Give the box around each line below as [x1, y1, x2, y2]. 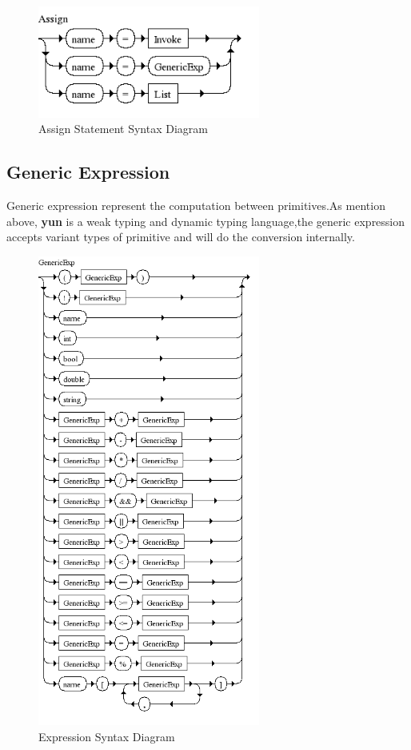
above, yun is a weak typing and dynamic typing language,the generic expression [6, 212, 405, 229]
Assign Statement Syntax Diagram [38, 120, 208, 137]
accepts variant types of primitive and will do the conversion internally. [6, 228, 355, 245]
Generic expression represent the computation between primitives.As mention [6, 197, 385, 214]
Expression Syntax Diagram [38, 728, 175, 744]
